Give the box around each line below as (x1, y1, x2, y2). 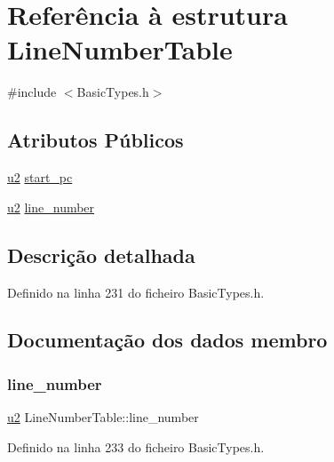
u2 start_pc (7, 168, 73, 187)
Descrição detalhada (7, 241, 195, 268)
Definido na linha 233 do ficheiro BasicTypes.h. (7, 437, 265, 456)
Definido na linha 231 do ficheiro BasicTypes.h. (7, 283, 265, 301)
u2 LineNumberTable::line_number (7, 408, 199, 426)
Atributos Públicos (7, 126, 184, 154)
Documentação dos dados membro (7, 326, 328, 354)
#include (7, 83, 57, 101)
